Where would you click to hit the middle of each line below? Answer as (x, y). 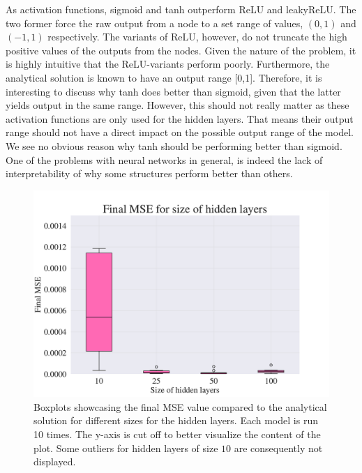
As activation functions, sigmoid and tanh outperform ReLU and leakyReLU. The (181, 9)
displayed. (55, 461)
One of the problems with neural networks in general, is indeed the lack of (164, 159)
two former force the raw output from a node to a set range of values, (154, 23)
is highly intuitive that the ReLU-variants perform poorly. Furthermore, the (168, 64)
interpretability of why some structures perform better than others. (149, 173)
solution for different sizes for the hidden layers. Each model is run (176, 420)
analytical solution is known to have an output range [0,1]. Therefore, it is (164, 77)
